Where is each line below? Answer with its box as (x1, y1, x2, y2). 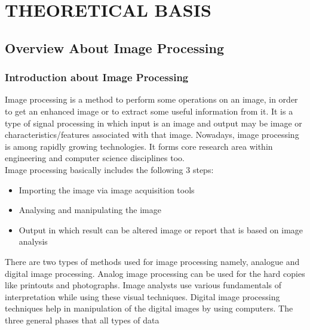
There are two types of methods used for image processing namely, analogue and (5, 255, 300, 267)
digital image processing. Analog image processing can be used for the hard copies (5, 267, 305, 279)
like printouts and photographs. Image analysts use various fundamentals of (5, 279, 282, 291)
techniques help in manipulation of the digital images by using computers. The (5, 302, 293, 314)
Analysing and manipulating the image (19, 203, 161, 216)
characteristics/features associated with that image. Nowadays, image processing (5, 128, 299, 141)
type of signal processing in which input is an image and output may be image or (5, 116, 302, 129)
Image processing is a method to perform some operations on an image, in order (5, 93, 298, 106)
